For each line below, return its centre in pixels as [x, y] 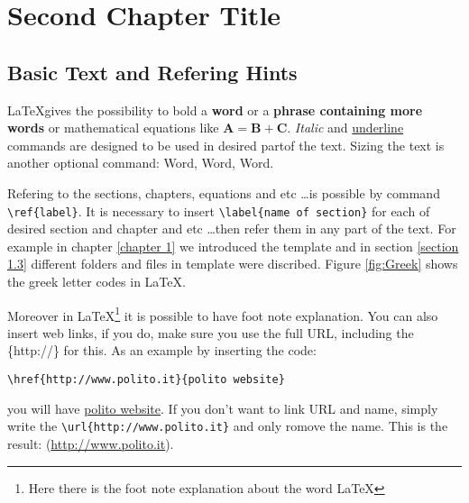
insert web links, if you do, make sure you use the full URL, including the [211, 332]
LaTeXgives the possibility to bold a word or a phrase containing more [215, 110]
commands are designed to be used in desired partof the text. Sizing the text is [226, 145]
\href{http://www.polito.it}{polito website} [146, 380]
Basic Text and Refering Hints [152, 72]
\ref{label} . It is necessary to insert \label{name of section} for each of [219, 210]
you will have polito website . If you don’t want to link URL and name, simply [223, 408]
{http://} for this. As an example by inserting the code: [162, 350]
